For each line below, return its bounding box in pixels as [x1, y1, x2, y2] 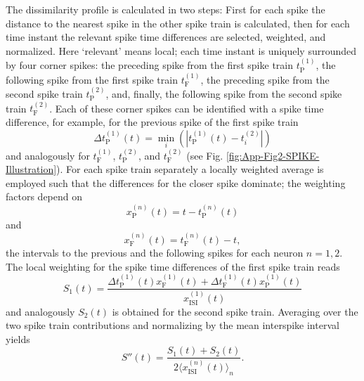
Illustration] [6, 162, 57, 176]
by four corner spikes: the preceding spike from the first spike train [6, 58, 293, 72]
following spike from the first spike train [6, 72, 178, 86]
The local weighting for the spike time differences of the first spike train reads [6, 259, 340, 273]
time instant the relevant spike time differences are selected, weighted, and [6, 30, 326, 44]
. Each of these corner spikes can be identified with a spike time [49, 101, 324, 115]
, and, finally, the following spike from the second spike [105, 86, 342, 101]
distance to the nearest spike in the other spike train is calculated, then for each [6, 15, 350, 30]
